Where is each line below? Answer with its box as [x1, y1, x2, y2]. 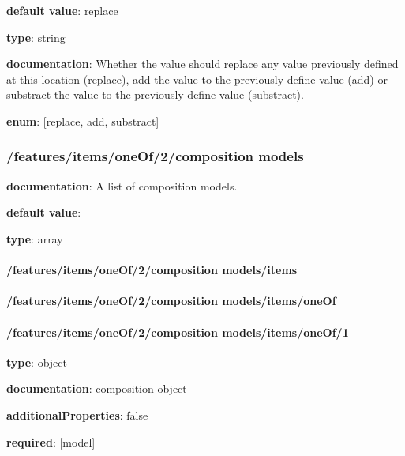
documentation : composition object [6, 380, 187, 397]
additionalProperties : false [6, 406, 148, 423]
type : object [6, 353, 67, 370]
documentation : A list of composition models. [6, 177, 238, 194]
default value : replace [6, 2, 118, 18]
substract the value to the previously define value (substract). [6, 86, 304, 103]
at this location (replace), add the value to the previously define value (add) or [6, 70, 388, 87]
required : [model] [6, 433, 96, 450]
